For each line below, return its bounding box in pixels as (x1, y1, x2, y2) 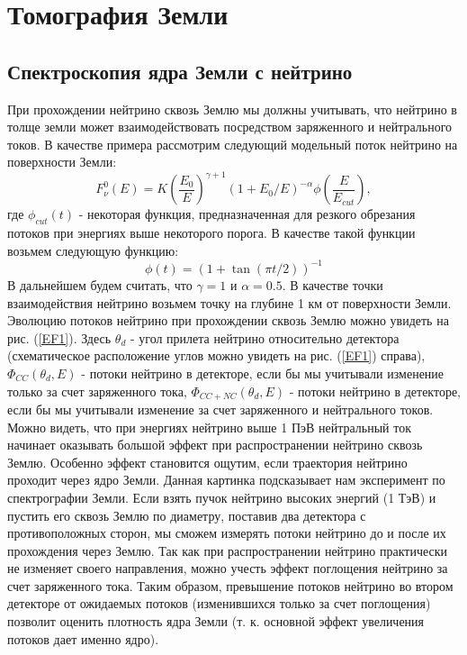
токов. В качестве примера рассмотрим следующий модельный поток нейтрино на (7, 134, 458, 153)
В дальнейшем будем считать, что (7, 275, 193, 294)
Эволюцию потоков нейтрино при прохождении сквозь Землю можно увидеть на (7, 311, 449, 330)
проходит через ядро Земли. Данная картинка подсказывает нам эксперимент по (7, 470, 445, 489)
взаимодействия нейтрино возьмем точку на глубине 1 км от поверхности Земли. (7, 293, 452, 312)
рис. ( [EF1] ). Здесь (7, 328, 112, 347)
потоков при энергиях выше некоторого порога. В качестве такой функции (7, 223, 416, 242)
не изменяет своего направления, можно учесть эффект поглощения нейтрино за (7, 559, 448, 578)
